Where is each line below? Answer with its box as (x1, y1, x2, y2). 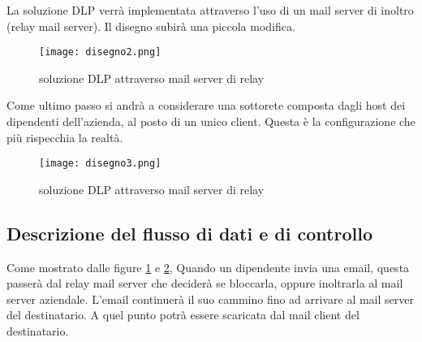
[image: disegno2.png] (39, 46, 161, 58)
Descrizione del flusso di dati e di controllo (6, 220, 372, 245)
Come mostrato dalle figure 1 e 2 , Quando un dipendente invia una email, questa (6, 258, 410, 275)
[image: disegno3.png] (39, 158, 161, 170)
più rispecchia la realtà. (6, 128, 123, 145)
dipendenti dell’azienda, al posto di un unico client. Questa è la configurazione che (6, 113, 416, 130)
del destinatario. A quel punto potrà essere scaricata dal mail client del (6, 306, 360, 323)
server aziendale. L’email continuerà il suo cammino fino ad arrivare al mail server (6, 290, 414, 307)
